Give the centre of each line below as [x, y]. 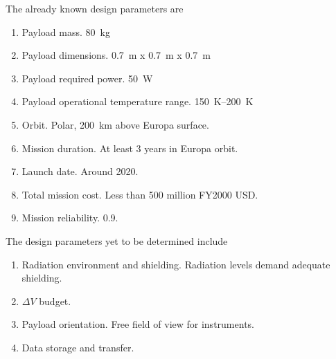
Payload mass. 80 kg [66, 31]
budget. [55, 301]
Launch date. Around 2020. [80, 171]
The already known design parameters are [95, 8]
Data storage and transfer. [78, 347]
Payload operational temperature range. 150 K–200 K [138, 101]
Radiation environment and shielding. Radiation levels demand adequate [176, 264]
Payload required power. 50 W [87, 78]
